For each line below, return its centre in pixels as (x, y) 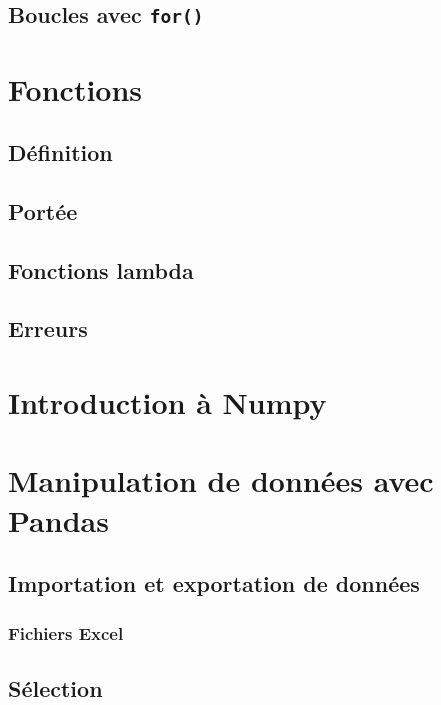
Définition (60, 152)
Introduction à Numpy (167, 402)
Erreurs (48, 328)
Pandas (58, 519)
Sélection (55, 687)
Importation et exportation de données (214, 583)
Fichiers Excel (66, 632)
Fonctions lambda (101, 269)
